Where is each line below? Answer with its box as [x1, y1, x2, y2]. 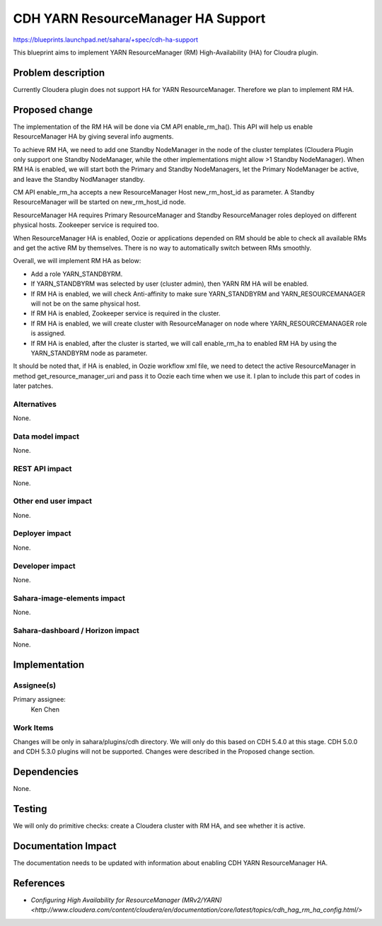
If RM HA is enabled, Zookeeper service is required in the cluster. [30, 309, 221, 318]
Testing [13, 803, 47, 815]
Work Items [13, 722, 54, 732]
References [13, 877, 65, 889]
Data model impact [13, 432, 80, 441]
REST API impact [13, 464, 72, 474]
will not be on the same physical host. [30, 299, 141, 308]
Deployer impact [13, 528, 71, 538]
